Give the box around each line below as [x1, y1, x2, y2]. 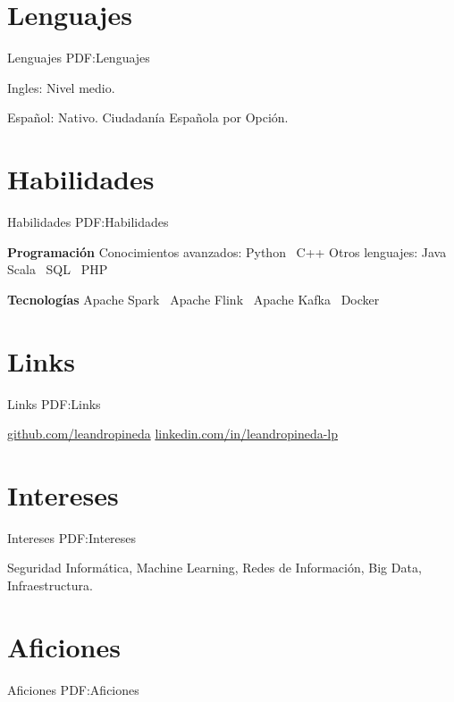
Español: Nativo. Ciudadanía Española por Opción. [7, 108, 289, 127]
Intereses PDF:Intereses [7, 528, 137, 547]
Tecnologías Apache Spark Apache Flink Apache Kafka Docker [7, 289, 380, 308]
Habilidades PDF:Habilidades [7, 213, 169, 231]
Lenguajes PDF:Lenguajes [7, 48, 150, 67]
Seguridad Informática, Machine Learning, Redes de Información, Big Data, [7, 558, 422, 577]
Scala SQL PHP [7, 260, 108, 279]
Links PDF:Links [7, 394, 101, 413]
